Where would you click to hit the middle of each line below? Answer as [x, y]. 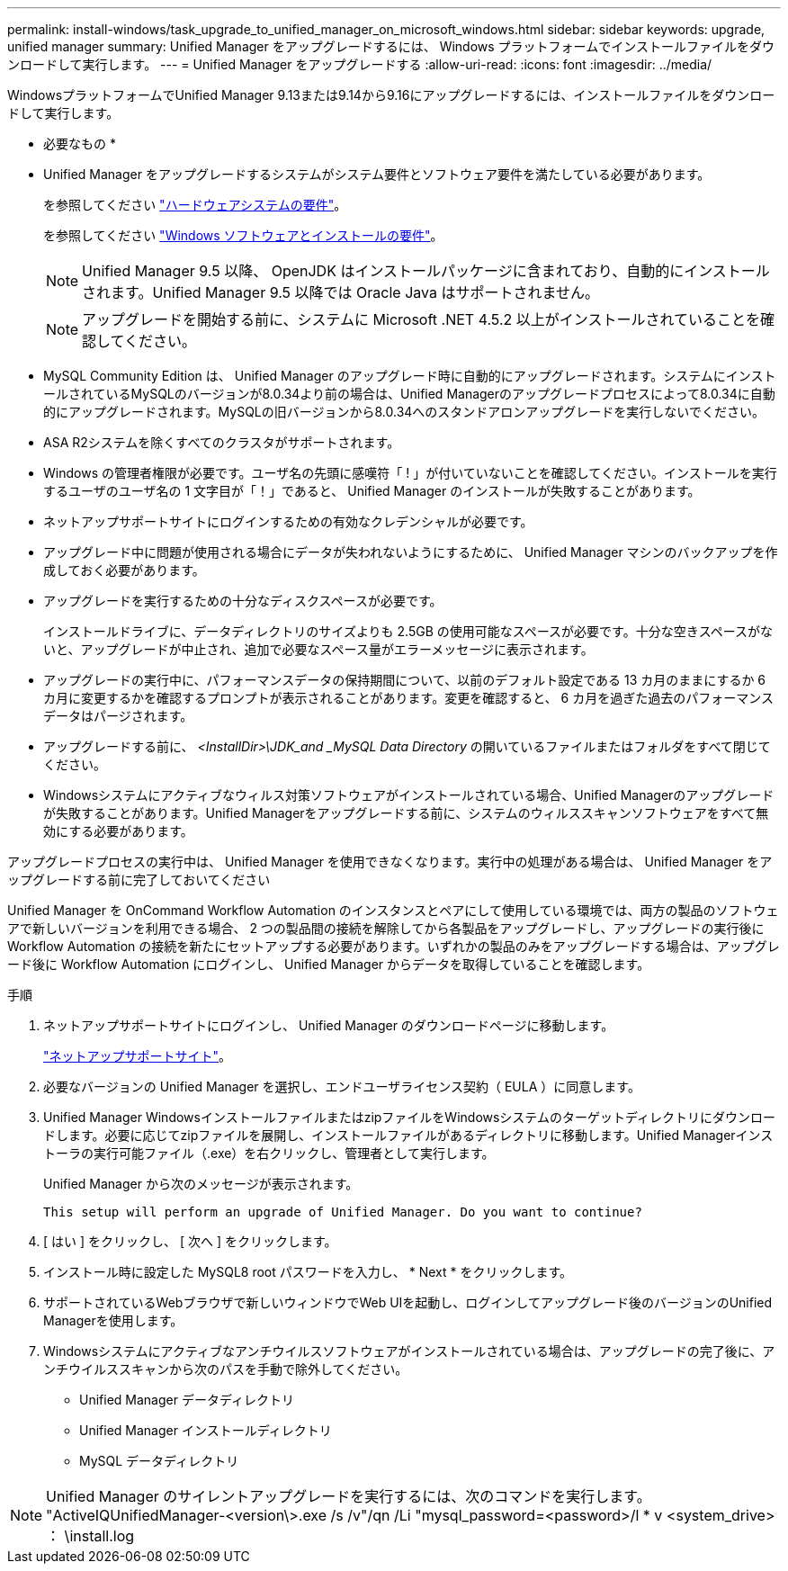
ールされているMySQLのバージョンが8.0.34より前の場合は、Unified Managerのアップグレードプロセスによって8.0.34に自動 [409, 394]
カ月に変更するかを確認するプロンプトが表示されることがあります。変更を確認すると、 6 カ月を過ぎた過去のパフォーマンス [408, 698]
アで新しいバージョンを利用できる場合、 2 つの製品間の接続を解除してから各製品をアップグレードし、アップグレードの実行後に [386, 928]
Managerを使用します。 [113, 1320]
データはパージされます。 [118, 716]
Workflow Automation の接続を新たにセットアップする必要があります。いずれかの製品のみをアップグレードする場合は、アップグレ [394, 946]
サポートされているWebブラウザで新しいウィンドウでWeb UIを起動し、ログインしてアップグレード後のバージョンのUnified [408, 1302]
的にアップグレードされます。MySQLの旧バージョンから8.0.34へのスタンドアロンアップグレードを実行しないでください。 [404, 412]
